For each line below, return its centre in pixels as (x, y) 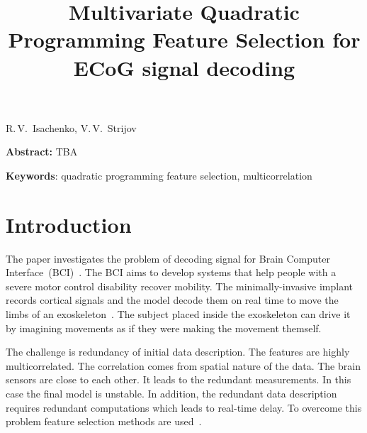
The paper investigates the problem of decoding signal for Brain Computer (168, 258)
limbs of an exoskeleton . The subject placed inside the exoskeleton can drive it (178, 314)
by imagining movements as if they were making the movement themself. (164, 328)
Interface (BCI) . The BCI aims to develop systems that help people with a (171, 272)
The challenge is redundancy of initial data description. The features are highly (178, 352)
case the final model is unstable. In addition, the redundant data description (171, 393)
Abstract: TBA (42, 152)
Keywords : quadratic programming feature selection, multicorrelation (159, 175)
